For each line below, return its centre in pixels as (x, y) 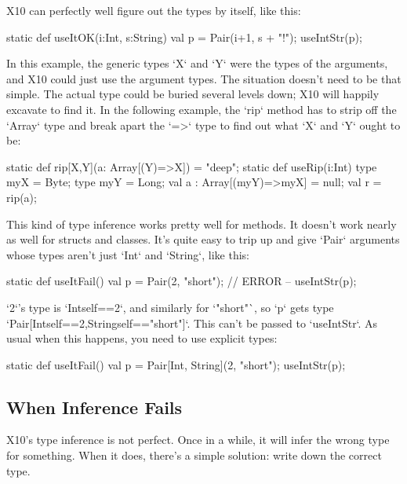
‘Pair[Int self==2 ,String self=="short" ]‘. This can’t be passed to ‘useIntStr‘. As (192, 323)
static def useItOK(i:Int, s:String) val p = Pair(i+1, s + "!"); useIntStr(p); (184, 37)
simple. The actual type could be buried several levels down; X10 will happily (193, 94)
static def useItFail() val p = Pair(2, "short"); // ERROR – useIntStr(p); (182, 281)
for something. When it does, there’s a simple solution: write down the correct (194, 455)
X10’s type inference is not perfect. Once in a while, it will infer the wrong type (198, 440)
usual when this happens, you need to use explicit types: (142, 338)
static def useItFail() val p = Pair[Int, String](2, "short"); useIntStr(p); (176, 364)
